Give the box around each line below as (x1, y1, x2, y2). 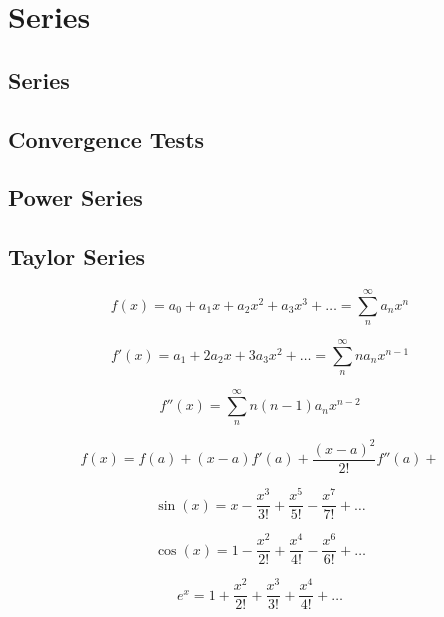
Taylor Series (8, 241, 146, 272)
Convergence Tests (8, 123, 205, 154)
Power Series (8, 182, 143, 213)
